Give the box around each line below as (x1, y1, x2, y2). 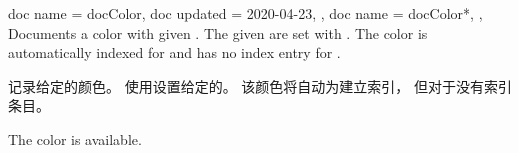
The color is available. (8, 128, 142, 149)
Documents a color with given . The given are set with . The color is (8, 22, 428, 43)
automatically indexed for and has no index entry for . (8, 42, 341, 63)
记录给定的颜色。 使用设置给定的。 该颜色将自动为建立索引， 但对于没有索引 (8, 75, 512, 96)
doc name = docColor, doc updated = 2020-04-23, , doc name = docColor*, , (8, 3, 483, 23)
